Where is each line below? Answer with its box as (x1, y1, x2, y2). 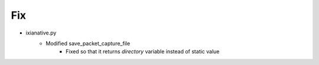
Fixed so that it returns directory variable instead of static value (66, 48, 220, 55)
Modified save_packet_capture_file (45, 40, 131, 47)
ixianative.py (25, 29, 57, 36)
